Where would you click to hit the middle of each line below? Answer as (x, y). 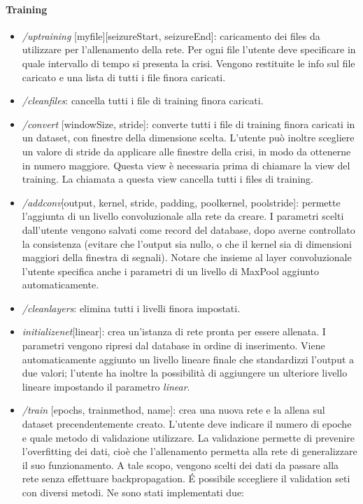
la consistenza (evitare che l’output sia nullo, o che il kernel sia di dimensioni (187, 243)
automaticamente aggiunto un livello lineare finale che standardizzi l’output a (188, 359)
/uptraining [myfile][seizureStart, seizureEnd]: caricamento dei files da (171, 35)
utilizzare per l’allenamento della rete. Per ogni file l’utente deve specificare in (189, 49)
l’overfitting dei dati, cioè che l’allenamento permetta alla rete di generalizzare (190, 451)
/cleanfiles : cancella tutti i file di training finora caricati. (143, 100)
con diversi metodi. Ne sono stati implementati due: (133, 492)
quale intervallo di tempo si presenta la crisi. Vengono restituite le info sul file (188, 63)
